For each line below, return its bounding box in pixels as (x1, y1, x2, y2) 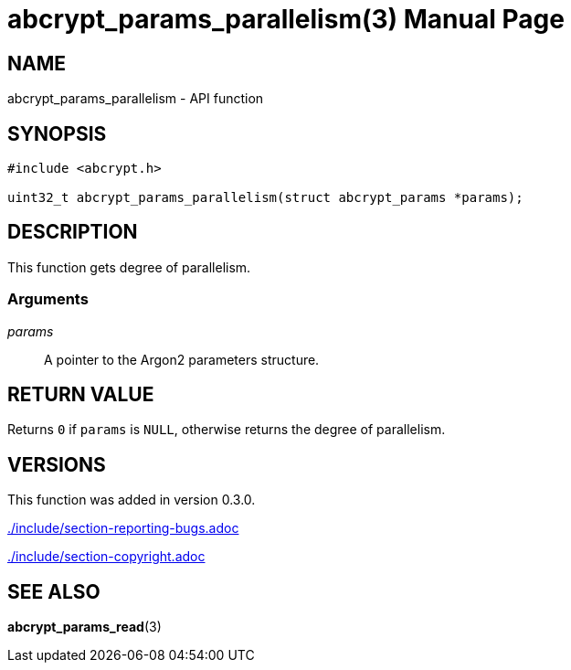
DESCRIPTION (7, 220, 138, 244)
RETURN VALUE (7, 383, 154, 407)
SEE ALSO (7, 580, 100, 603)
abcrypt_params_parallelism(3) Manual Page (7, 4, 565, 35)
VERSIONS (7, 452, 106, 476)
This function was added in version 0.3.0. (7, 492, 256, 508)
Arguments (7, 290, 89, 309)
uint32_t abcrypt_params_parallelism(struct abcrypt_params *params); (7, 190, 523, 206)
